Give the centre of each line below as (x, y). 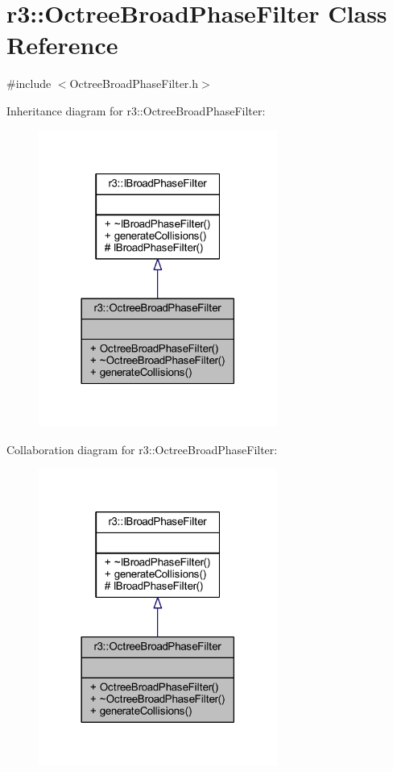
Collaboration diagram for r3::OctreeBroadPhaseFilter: (142, 449)
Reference (62, 45)
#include (29, 83)
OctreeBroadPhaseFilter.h (134, 83)
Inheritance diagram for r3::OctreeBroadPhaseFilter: (136, 110)
